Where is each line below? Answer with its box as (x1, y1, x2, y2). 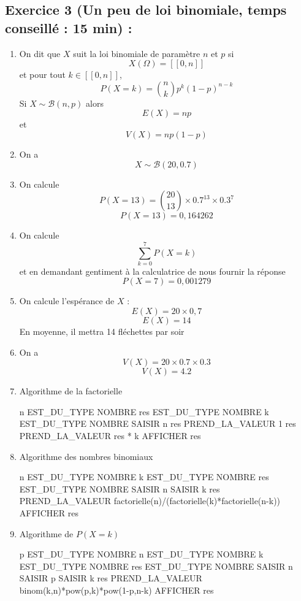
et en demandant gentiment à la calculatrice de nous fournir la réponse (19, 264, 286, 277)
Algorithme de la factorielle (19, 385, 123, 397)
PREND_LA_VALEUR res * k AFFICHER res (19, 429, 201, 442)
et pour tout (19, 68, 66, 81)
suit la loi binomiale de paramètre (73, 47, 200, 59)
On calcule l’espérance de (19, 294, 115, 307)
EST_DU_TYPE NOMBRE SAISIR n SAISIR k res (19, 482, 220, 495)
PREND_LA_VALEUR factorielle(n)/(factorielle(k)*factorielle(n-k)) (19, 494, 281, 507)
